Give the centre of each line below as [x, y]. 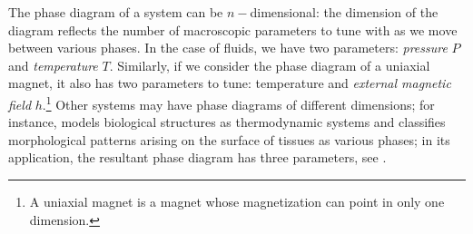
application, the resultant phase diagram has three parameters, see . [197, 157]
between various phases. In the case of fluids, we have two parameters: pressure [228, 48]
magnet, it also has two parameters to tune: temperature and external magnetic [230, 83]
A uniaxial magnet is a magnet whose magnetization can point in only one [237, 201]
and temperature [53, 65]
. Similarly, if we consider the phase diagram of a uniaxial [270, 65]
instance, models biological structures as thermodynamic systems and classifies [227, 122]
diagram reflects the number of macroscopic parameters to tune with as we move [233, 29]
